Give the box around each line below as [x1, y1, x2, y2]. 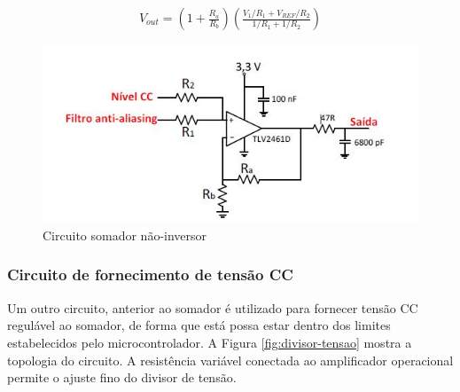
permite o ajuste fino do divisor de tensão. [7, 368, 237, 387]
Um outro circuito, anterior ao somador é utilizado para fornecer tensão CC [7, 298, 418, 317]
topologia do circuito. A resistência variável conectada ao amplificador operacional [7, 350, 454, 369]
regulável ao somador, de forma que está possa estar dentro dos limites [7, 316, 391, 334]
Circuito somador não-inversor [43, 225, 207, 244]
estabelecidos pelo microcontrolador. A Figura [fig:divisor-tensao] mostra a [7, 333, 412, 351]
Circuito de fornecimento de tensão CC [7, 263, 293, 286]
